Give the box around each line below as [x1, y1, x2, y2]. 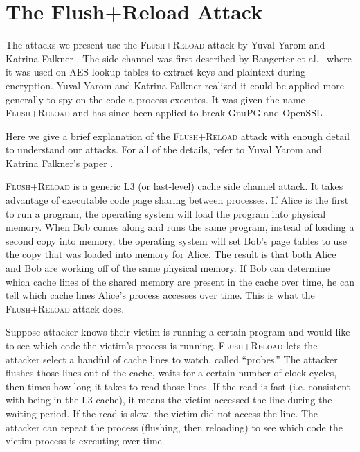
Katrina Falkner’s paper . [6, 155, 114, 170]
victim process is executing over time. [6, 433, 165, 448]
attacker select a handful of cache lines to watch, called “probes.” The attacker [6, 351, 338, 366]
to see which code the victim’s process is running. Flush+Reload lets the [6, 338, 318, 352]
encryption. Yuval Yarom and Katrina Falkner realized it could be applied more [6, 78, 344, 92]
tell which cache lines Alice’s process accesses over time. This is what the [6, 288, 315, 302]
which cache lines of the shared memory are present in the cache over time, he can [6, 274, 354, 288]
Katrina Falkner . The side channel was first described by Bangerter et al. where [6, 51, 352, 65]
